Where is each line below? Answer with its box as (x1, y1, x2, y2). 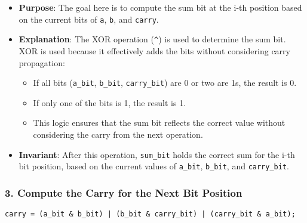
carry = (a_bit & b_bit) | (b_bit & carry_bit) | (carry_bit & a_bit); (5, 210, 296, 219)
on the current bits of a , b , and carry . (19, 13, 159, 25)
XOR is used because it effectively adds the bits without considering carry (19, 44, 290, 57)
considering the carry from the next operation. (33, 128, 203, 140)
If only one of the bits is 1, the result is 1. (33, 96, 186, 109)
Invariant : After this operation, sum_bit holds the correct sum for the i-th (19, 148, 295, 160)
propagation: (19, 56, 65, 69)
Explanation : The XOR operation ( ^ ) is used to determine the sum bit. (19, 33, 286, 45)
